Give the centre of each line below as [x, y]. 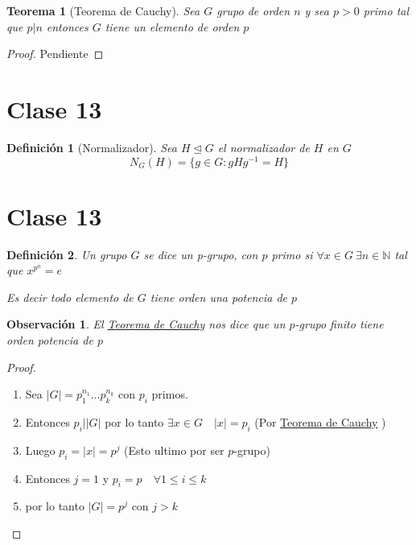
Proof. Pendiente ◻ [55, 54]
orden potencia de [50, 340]
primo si [292, 254]
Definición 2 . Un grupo [67, 254]
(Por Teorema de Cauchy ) [320, 422]
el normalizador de [264, 147]
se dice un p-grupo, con [201, 254]
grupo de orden [253, 10]
